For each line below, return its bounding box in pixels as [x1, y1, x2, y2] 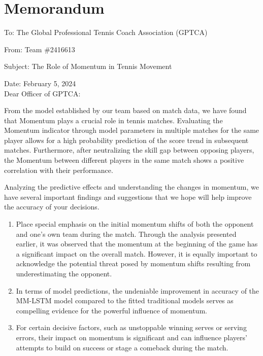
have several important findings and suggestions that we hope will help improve [4, 191, 252, 202]
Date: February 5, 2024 [4, 78, 76, 88]
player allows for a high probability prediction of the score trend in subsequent [4, 134, 249, 145]
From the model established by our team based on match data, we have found [4, 105, 247, 116]
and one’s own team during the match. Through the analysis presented [16, 228, 237, 239]
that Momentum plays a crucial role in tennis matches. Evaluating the [4, 115, 223, 125]
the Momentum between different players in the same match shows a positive [4, 155, 244, 165]
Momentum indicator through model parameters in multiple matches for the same [4, 125, 259, 135]
